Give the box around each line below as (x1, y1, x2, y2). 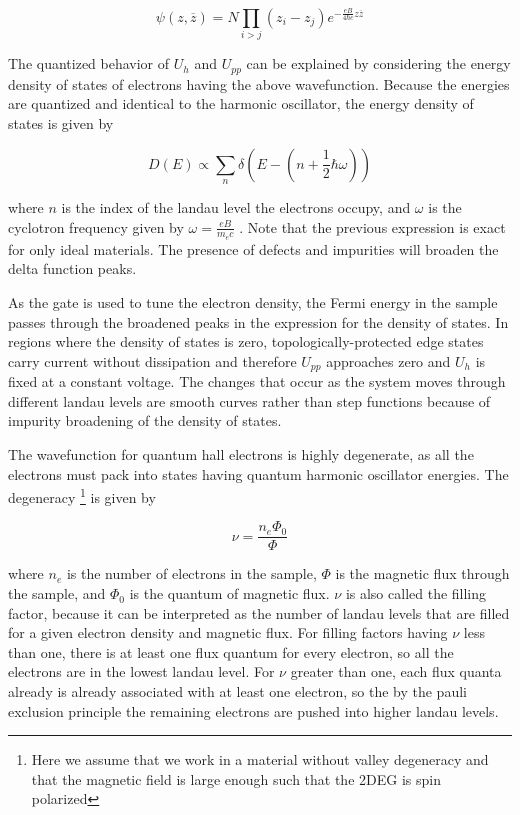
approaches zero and (326, 350, 451, 371)
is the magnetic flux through (335, 563, 510, 584)
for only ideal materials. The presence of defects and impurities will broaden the (8, 238, 499, 259)
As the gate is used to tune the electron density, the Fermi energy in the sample (8, 291, 498, 312)
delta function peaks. (8, 258, 137, 279)
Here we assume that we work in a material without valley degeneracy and (31, 749, 489, 770)
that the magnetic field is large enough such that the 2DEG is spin (31, 768, 441, 789)
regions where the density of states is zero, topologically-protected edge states (8, 331, 484, 352)
